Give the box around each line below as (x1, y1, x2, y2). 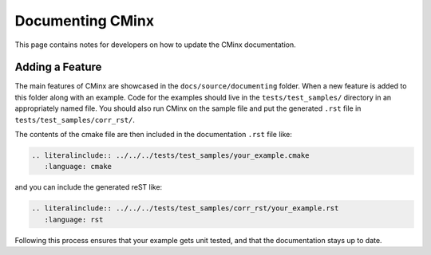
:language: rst (44, 215, 104, 224)
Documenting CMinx (14, 12, 155, 29)
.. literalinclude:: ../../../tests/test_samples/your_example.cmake (31, 151, 310, 159)
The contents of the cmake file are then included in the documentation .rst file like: (14, 130, 293, 139)
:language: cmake (44, 162, 112, 171)
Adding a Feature (14, 61, 102, 74)
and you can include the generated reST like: (14, 182, 163, 192)
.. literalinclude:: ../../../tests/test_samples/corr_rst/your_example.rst (31, 204, 339, 213)
